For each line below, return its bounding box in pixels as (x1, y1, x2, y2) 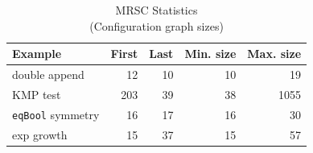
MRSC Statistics (115, 2, 198, 18)
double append (12, 66, 84, 83)
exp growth (12, 126, 68, 143)
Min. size (184, 45, 237, 62)
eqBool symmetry (12, 105, 100, 122)
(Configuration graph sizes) (89, 17, 224, 34)
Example (12, 45, 62, 62)
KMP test (12, 85, 61, 102)
